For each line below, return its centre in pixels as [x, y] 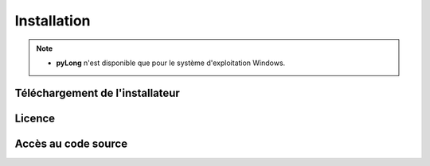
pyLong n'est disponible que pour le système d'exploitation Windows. [171, 63]
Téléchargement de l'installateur [98, 93]
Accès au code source [71, 143]
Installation [53, 21]
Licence [35, 118]
